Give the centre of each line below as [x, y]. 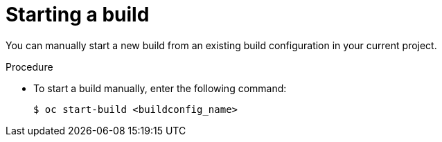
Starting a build [78, 15]
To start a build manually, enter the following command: [160, 88]
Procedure [29, 66]
